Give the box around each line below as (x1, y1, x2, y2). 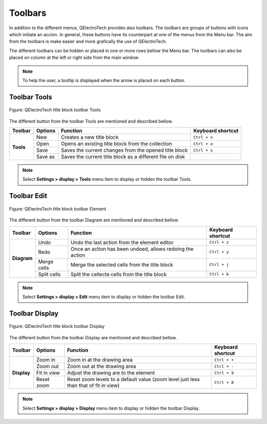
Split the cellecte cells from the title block (70, 270, 167, 277)
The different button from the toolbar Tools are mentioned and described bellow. (9, 118, 173, 124)
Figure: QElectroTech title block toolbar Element (9, 206, 106, 212)
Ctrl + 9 (214, 370, 234, 375)
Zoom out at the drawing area (67, 363, 136, 370)
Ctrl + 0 (214, 379, 234, 385)
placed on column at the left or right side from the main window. (9, 54, 139, 60)
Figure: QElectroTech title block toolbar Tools (9, 107, 101, 113)
